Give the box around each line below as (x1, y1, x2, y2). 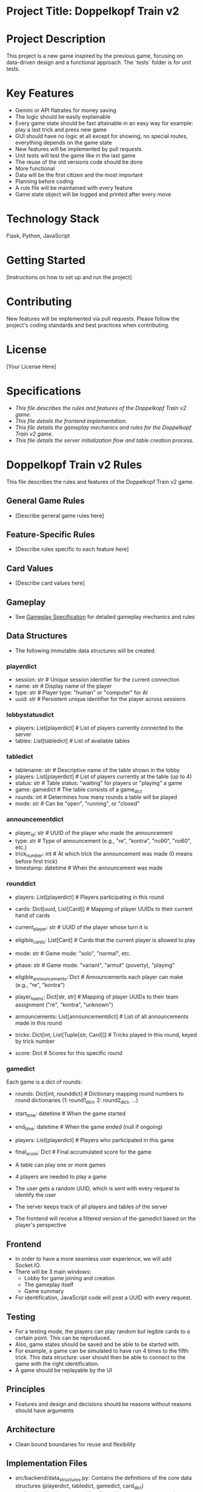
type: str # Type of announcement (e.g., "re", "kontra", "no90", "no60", (15, 837, 192, 844)
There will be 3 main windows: (15, 1268, 92, 1275)
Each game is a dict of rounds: (6, 1078, 82, 1086)
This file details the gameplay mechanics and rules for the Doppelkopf (15, 424, 192, 431)
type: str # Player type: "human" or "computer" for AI (15, 689, 148, 696)
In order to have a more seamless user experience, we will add (15, 1255, 171, 1263)
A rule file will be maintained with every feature (15, 184, 133, 192)
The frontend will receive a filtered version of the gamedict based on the (15, 1215, 196, 1222)
